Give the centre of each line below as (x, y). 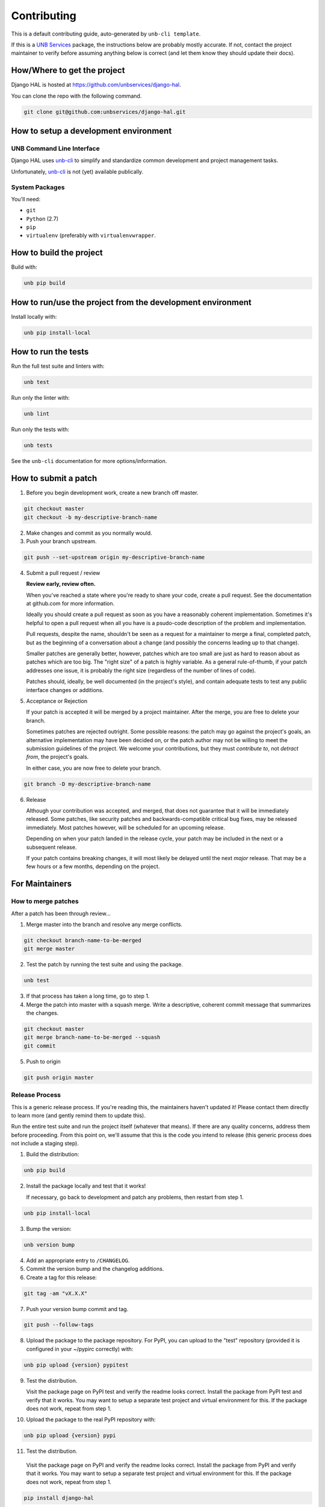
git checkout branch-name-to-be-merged (82, 940)
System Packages (38, 187)
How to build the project (57, 253)
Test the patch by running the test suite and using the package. (105, 964)
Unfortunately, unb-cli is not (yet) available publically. (77, 171)
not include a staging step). (45, 1144)
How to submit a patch (54, 478)
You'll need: (26, 199)
